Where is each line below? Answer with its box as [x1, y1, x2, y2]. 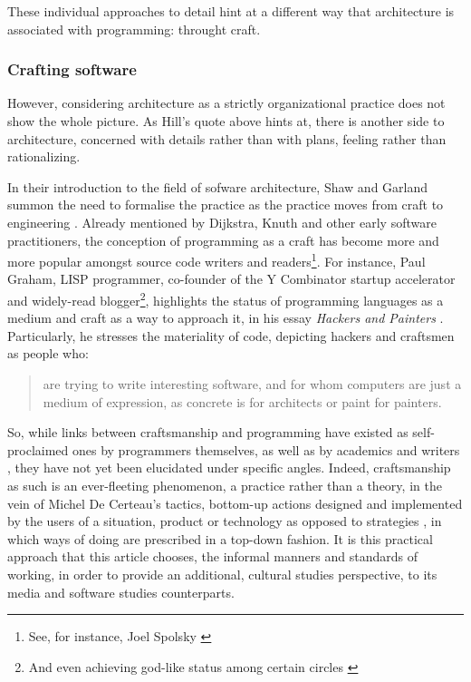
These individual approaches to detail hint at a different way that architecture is [7, 2, 455, 20]
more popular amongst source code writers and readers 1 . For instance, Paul [7, 249, 426, 270]
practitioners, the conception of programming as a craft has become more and [7, 230, 439, 249]
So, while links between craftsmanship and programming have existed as [7, 423, 409, 442]
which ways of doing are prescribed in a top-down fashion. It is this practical [7, 529, 433, 548]
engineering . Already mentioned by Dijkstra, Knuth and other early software [7, 212, 437, 231]
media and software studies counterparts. [7, 582, 235, 601]
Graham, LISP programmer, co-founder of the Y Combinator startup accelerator [7, 269, 456, 288]
